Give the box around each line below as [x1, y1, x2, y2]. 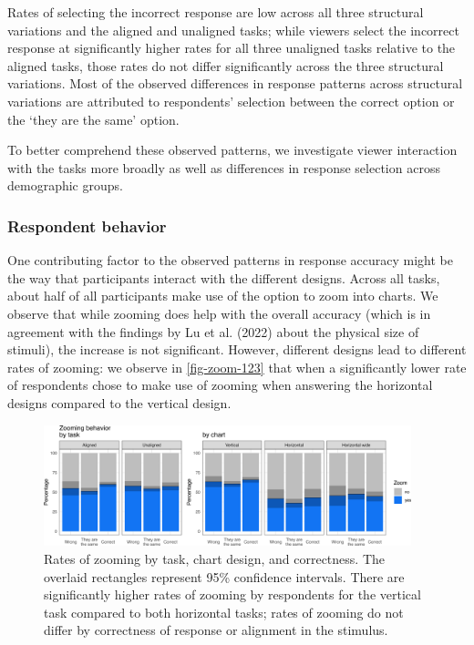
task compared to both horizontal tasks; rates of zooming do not [44, 602, 404, 621]
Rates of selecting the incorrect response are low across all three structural [7, 3, 424, 21]
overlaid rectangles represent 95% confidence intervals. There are [44, 567, 405, 586]
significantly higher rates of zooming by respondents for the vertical [44, 585, 421, 604]
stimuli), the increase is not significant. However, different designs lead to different [7, 340, 467, 359]
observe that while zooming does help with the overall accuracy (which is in [7, 303, 431, 322]
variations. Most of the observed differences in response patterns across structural [7, 74, 463, 93]
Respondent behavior [7, 214, 167, 237]
